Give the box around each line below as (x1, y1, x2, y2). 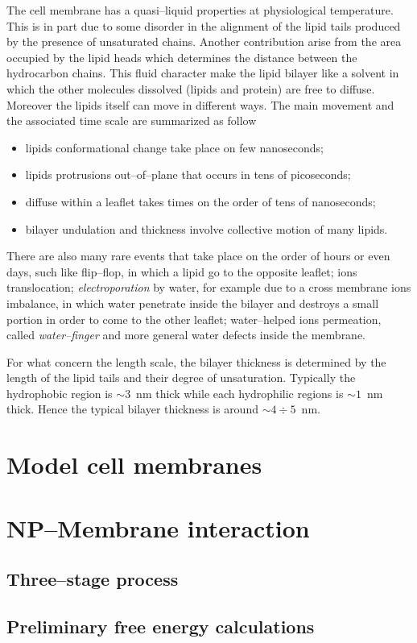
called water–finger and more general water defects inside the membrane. (6, 326, 366, 343)
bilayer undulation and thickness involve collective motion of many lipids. (25, 220, 388, 237)
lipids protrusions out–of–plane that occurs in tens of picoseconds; (25, 166, 351, 183)
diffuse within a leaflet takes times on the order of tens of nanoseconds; (25, 193, 376, 209)
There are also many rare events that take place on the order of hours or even (6, 247, 390, 264)
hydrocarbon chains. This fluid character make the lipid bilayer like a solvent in (6, 64, 399, 81)
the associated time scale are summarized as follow (6, 112, 257, 129)
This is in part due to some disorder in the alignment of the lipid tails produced (6, 17, 401, 34)
